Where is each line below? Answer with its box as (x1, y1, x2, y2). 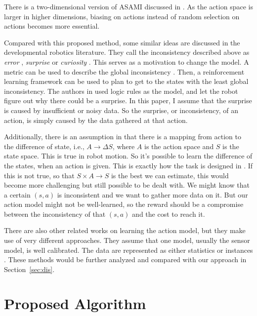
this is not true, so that (4, 170, 75, 180)
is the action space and (144, 141, 214, 151)
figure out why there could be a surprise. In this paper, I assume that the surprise (4, 95, 252, 106)
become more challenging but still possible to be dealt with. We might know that (4, 180, 250, 190)
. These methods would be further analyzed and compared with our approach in (4, 254, 247, 265)
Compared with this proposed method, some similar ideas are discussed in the (4, 37, 240, 47)
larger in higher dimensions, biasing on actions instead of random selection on (4, 11, 240, 21)
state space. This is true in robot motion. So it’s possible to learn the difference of (4, 151, 253, 161)
